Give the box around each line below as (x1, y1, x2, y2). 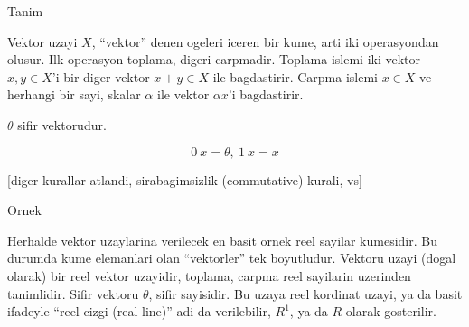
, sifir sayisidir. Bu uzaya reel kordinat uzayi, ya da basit (148, 284, 463, 303)
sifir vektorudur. (17, 115, 107, 134)
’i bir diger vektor (52, 67, 150, 86)
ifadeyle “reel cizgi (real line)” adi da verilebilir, (7, 302, 271, 321)
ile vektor (156, 85, 210, 104)
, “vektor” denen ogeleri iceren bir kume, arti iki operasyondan (91, 32, 439, 51)
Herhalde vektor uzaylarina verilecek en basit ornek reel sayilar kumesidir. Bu (7, 230, 437, 249)
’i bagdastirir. (228, 85, 304, 104)
